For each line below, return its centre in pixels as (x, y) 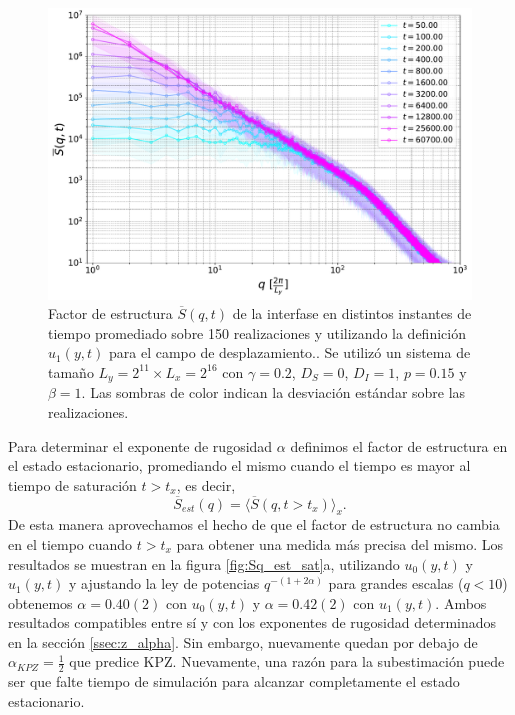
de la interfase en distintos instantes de (352, 313)
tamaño (71, 371)
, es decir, (206, 484)
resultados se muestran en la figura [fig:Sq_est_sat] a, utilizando (204, 563)
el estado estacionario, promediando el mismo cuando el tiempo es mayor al (239, 465)
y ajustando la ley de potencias (164, 583)
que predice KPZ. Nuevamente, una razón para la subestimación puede (287, 661)
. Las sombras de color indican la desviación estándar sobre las (273, 392)
